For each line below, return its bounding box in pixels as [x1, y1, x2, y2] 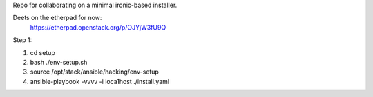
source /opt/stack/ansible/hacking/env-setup [30, 67, 159, 76]
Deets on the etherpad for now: [12, 14, 102, 22]
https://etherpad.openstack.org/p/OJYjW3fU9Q [30, 23, 166, 31]
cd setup [30, 48, 55, 56]
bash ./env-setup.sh [30, 58, 88, 66]
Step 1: [12, 36, 32, 44]
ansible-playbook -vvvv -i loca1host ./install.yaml [30, 77, 169, 85]
